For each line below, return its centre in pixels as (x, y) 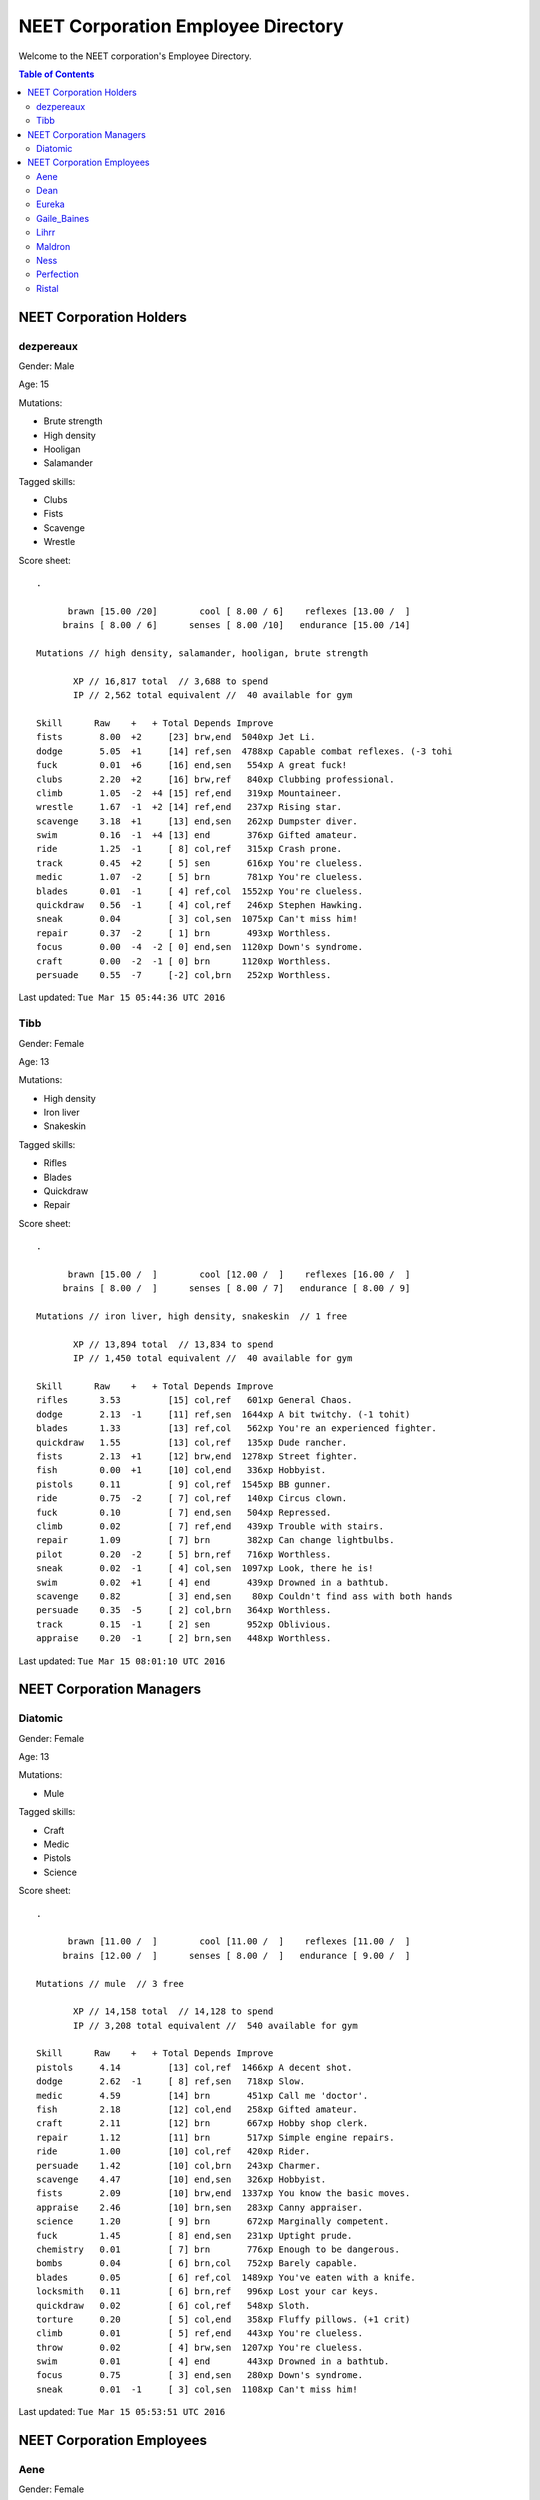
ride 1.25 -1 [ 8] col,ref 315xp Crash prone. (189, 849)
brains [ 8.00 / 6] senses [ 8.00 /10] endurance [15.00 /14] (236, 625)
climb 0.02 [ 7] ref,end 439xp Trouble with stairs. (210, 1526)
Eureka (50, 204)
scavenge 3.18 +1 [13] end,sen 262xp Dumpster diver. (197, 821)
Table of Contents (56, 74)
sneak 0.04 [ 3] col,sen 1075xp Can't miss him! (197, 919)
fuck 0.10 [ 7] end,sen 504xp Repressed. (184, 1512)
